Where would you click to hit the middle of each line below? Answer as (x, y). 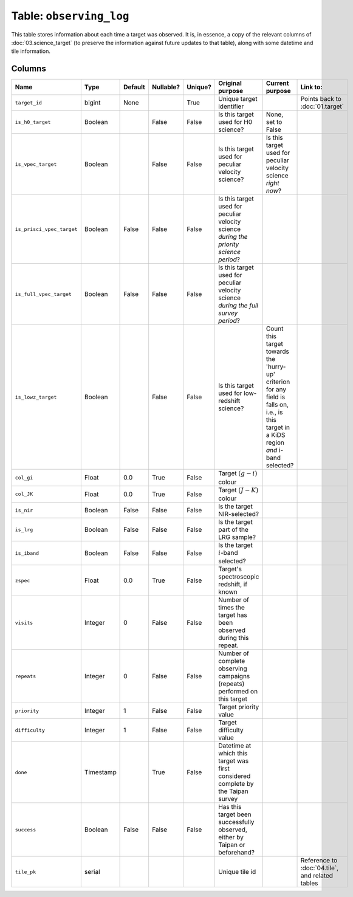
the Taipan (233, 791)
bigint (92, 103)
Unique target (238, 99)
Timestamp (100, 772)
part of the (233, 530)
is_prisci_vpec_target (46, 229)
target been (235, 814)
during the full (238, 306)
